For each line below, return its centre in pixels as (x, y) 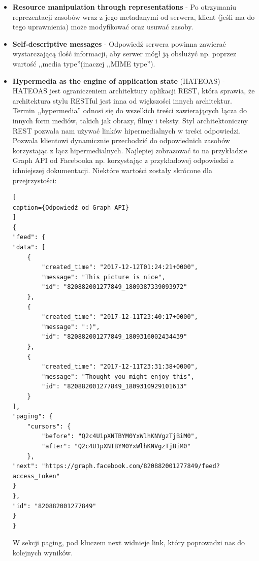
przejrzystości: (35, 180)
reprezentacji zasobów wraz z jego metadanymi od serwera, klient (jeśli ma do (134, 16)
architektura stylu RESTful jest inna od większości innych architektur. (122, 100)
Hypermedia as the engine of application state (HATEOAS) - (119, 80)
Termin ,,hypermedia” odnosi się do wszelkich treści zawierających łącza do (130, 110)
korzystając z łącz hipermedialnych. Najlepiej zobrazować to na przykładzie (130, 150)
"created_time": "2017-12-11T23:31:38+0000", (120, 367)
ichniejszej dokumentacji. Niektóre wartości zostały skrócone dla (112, 170)
